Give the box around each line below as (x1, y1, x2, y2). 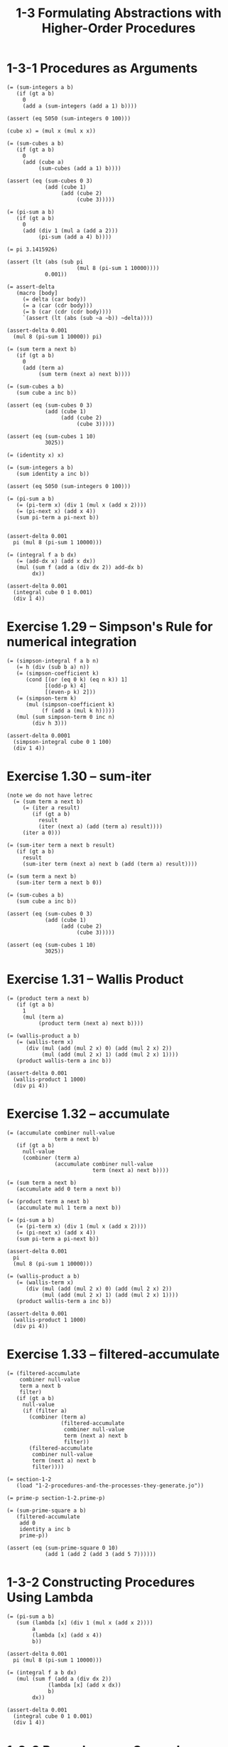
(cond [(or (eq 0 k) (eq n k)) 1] (25, 675, 129, 683)
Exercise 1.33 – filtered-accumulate (6, 1346, 220, 1362)
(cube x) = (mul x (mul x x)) (6, 127, 97, 135)
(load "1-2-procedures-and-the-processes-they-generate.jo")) (16, 1482, 204, 1489)
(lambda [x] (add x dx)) (48, 1681, 121, 1689)
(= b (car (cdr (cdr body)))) (22, 308, 112, 315)
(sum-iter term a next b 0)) (16, 878, 102, 886)
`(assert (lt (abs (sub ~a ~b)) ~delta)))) (22, 314, 153, 321)
